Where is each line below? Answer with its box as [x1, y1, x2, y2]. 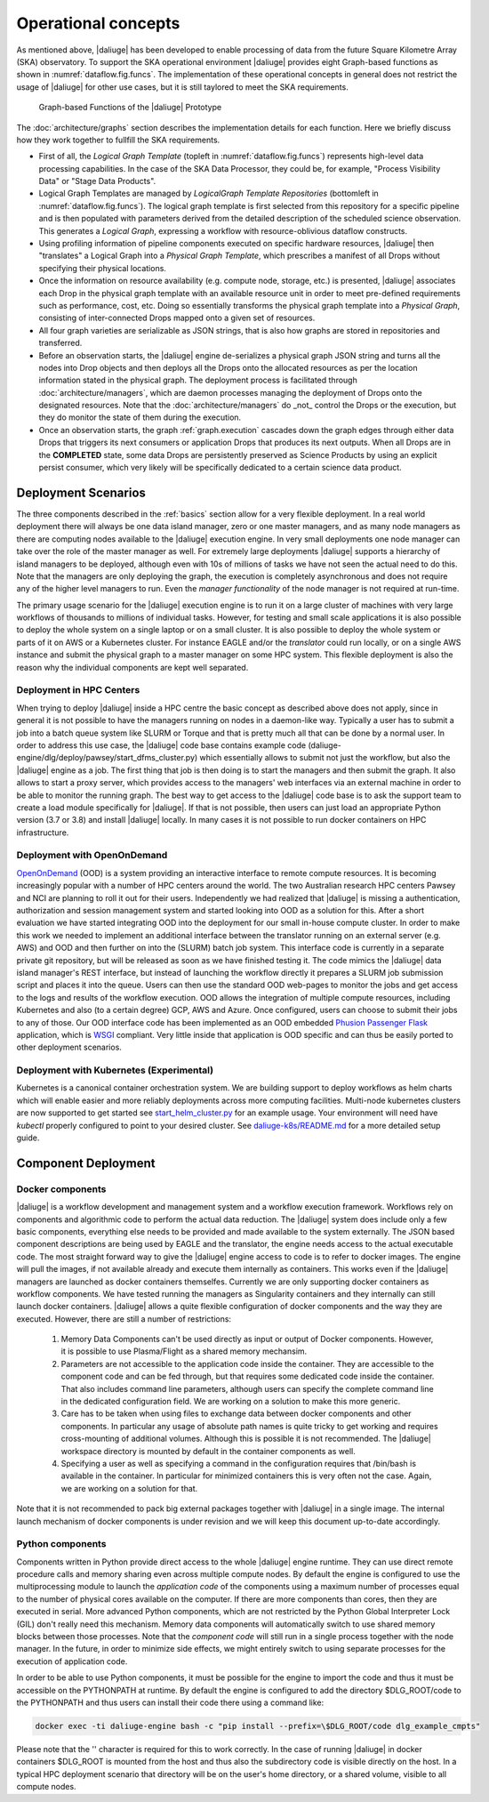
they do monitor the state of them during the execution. [38, 412, 242, 422]
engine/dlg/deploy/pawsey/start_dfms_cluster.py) [16, 752, 198, 763]
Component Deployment [16, 1155, 156, 1170]
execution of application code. [16, 1655, 128, 1667]
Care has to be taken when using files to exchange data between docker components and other [60, 1408, 413, 1419]
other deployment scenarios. [16, 1042, 122, 1053]
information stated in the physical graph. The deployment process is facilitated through [38, 374, 357, 386]
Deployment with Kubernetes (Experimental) [16, 1064, 213, 1076]
